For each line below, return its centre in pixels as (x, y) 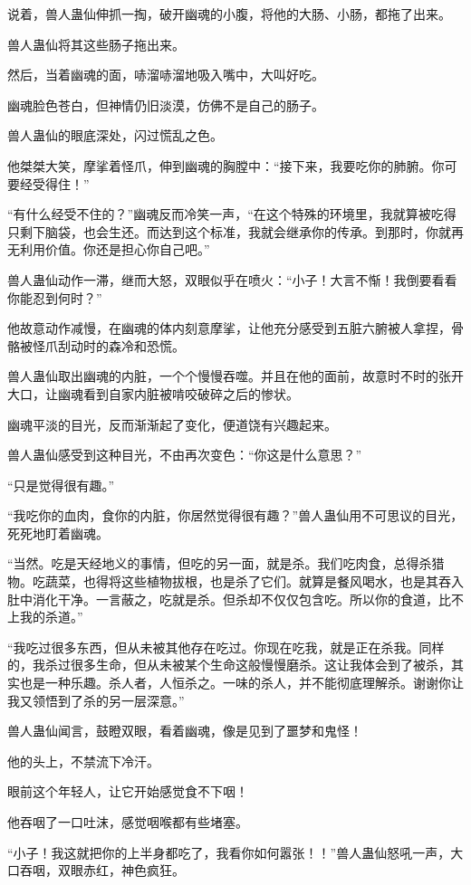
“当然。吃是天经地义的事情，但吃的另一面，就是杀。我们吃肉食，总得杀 (220, 563)
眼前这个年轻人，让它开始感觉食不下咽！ (128, 791)
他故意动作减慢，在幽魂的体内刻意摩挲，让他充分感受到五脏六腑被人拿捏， (229, 328)
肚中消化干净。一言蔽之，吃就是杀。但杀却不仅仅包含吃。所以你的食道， (223, 599)
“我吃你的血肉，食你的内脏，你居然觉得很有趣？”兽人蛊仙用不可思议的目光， (235, 515)
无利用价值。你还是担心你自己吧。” (109, 249)
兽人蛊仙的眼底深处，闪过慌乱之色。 (115, 135)
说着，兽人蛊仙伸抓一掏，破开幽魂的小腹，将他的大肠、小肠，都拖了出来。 (229, 14)
